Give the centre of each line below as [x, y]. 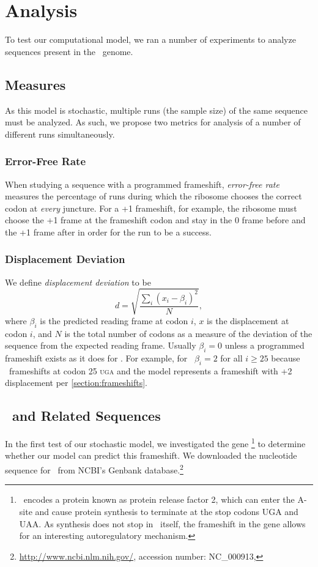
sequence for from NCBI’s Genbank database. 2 [94, 469]
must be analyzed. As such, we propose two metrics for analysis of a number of [153, 122]
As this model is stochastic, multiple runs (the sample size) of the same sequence [156, 110]
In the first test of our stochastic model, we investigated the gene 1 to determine [155, 443]
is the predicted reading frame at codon [114, 320]
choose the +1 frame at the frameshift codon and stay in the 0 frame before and [155, 220]
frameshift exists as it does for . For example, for [96, 358]
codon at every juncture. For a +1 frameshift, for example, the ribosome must [151, 208]
